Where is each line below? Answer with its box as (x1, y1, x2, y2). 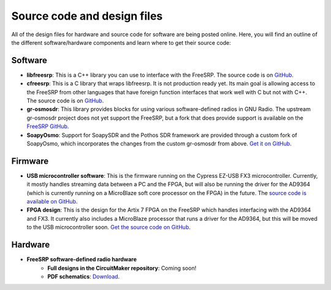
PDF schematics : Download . (47, 273, 120, 280)
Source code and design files (11, 9, 163, 23)
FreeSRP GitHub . (26, 123, 69, 130)
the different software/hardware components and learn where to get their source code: (11, 39, 231, 46)
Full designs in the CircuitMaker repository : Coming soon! (47, 264, 197, 272)
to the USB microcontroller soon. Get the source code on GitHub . (26, 224, 191, 231)
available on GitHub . (26, 198, 78, 205)
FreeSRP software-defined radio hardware (26, 256, 137, 263)
